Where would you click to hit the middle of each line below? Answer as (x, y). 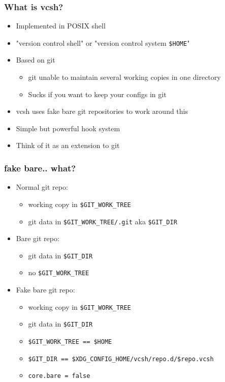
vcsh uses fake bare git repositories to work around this (102, 111)
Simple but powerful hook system (68, 128)
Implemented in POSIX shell (61, 26)
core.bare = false (59, 376)
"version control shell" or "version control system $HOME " (103, 42)
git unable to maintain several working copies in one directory (124, 77)
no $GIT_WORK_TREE (59, 272)
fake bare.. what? (40, 168)
